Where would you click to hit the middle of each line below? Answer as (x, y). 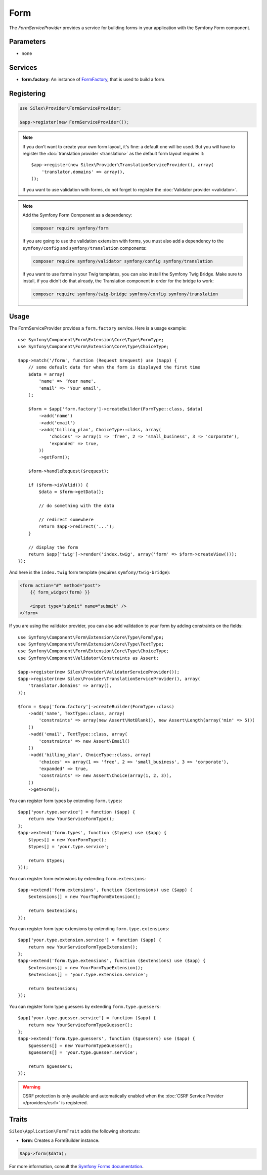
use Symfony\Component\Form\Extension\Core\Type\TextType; (91, 644)
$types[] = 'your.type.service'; (69, 846)
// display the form (53, 547)
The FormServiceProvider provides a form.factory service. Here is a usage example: (98, 328)
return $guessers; (50, 1066)
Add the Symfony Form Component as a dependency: (77, 215)
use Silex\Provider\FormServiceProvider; (70, 108)
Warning (31, 1087)
